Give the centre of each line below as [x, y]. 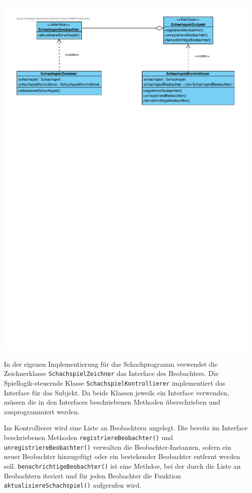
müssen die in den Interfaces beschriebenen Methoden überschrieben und [112, 402]
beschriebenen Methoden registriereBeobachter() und [88, 437]
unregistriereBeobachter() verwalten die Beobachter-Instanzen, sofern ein [118, 447]
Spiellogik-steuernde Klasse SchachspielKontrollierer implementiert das [115, 382]
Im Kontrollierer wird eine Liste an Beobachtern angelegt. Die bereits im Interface [126, 428]
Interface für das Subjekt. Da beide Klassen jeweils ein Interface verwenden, [117, 392]
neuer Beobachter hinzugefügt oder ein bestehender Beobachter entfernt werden [122, 456]
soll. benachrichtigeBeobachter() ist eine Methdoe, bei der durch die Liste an [122, 466]
